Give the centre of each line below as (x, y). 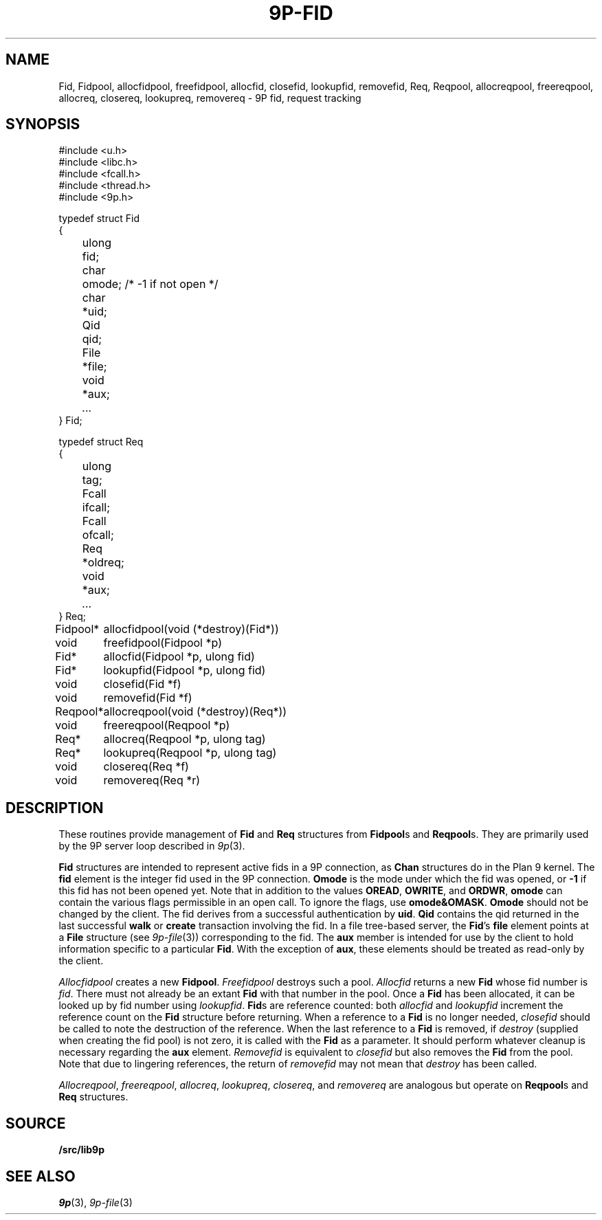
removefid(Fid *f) (148, 698)
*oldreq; (103, 563)
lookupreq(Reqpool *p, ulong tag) (190, 753)
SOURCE (36, 1123)
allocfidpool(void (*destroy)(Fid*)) (191, 629)
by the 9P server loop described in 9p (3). (152, 846)
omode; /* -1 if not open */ (150, 284)
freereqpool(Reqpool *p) (167, 725)
